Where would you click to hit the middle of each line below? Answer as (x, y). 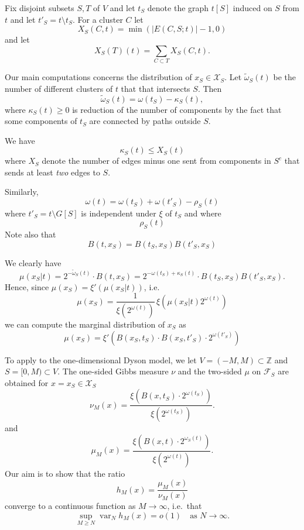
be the (285, 77)
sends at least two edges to (52, 172)
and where (203, 213)
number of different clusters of (59, 88)
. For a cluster (98, 19)
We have (20, 140)
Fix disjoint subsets (40, 8)
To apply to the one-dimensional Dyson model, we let (101, 359)
